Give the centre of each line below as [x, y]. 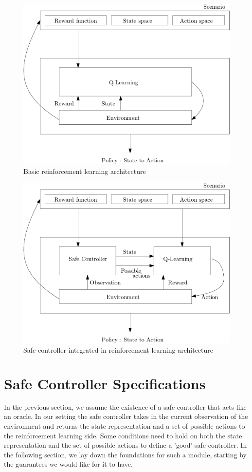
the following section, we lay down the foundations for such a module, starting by [125, 454]
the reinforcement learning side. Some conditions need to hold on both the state [123, 435]
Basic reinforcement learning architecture [85, 171]
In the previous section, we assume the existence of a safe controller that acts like [125, 406]
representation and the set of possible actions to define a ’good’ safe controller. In [126, 445]
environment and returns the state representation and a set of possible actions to [125, 426]
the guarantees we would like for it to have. [68, 464]
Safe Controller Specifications [105, 383]
